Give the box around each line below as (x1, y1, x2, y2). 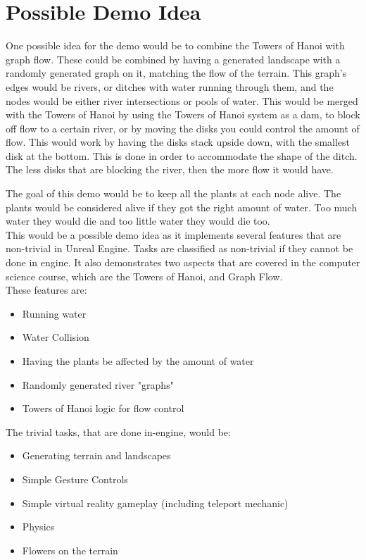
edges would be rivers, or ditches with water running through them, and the (6, 79, 334, 94)
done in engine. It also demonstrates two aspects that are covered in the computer (6, 255, 360, 270)
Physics (22, 519, 55, 534)
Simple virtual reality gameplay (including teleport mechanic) (22, 495, 289, 510)
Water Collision (22, 330, 89, 344)
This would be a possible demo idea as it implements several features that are (6, 227, 341, 242)
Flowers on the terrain (22, 542, 118, 557)
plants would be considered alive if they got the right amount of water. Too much (6, 199, 358, 214)
